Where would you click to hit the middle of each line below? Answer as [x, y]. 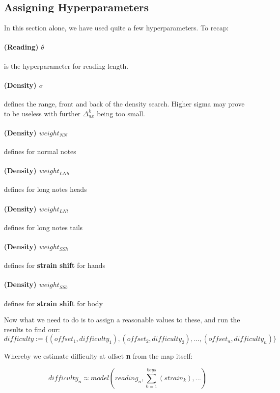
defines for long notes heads [45, 189]
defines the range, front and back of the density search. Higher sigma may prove [124, 103]
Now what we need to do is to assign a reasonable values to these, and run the [122, 320]
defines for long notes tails [43, 227]
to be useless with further [42, 113]
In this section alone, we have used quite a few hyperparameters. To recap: [116, 28]
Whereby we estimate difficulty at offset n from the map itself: [98, 356]
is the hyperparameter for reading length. [66, 65]
